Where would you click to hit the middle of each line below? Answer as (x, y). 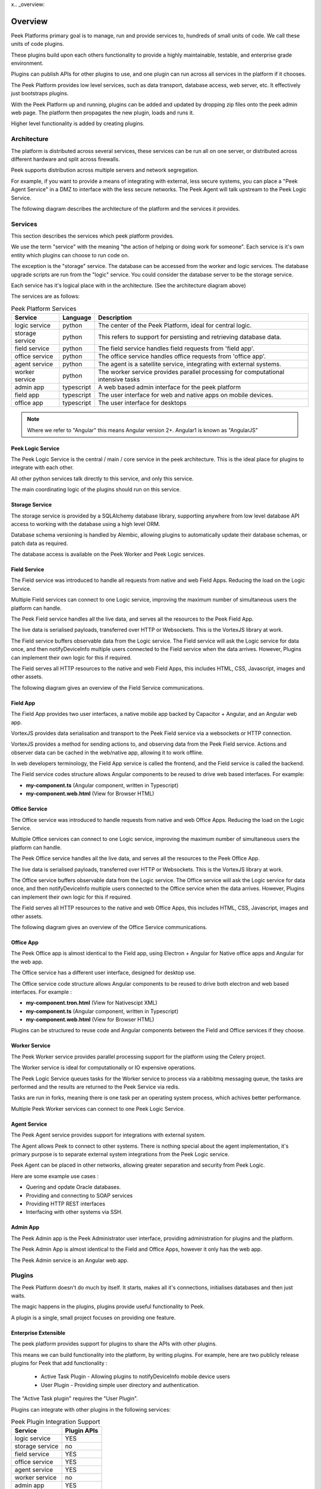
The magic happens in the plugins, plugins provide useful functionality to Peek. (108, 1307)
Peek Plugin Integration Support (56, 1422)
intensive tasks (119, 379)
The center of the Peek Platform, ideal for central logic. (175, 326)
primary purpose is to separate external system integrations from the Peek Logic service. (120, 1154)
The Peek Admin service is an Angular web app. (70, 1260)
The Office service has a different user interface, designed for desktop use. (103, 973)
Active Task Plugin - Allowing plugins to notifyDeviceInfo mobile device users (135, 1376)
